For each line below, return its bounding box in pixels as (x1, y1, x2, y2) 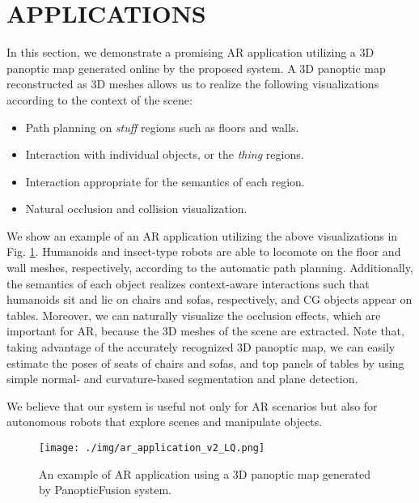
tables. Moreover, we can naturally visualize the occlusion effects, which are (6, 306, 381, 323)
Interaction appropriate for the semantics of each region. (25, 173, 305, 190)
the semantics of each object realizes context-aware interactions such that (6, 275, 370, 292)
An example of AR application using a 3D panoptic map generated (39, 465, 371, 482)
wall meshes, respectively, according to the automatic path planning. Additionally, (6, 259, 413, 276)
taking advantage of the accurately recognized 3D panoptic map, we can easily (6, 339, 396, 356)
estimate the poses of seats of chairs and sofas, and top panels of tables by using (6, 354, 404, 371)
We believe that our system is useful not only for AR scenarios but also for (6, 397, 378, 414)
